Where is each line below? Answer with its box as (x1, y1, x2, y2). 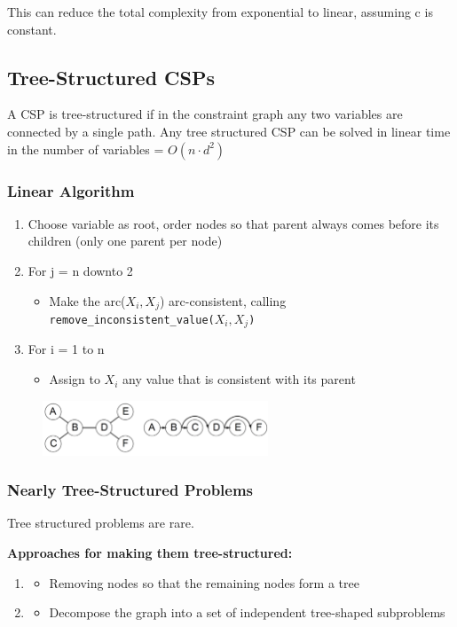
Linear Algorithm (7, 179, 135, 201)
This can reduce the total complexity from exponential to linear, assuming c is (7, 3, 433, 20)
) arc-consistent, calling (160, 291, 287, 310)
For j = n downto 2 (28, 261, 133, 279)
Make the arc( (49, 291, 126, 310)
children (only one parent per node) (28, 231, 223, 250)
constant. (7, 20, 57, 38)
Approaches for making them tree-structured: (7, 543, 293, 561)
